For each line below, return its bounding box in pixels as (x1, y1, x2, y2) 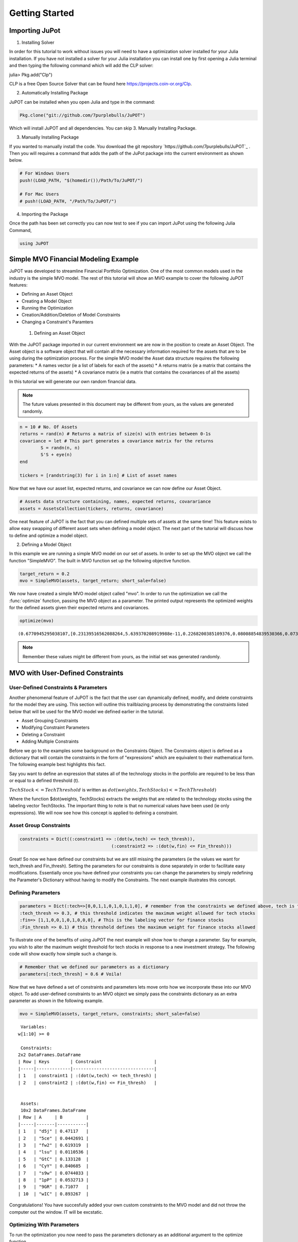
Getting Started (9, 7, 74, 18)
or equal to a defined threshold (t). (9, 777, 79, 783)
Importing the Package (21, 211, 69, 217)
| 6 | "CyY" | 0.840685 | (18, 1163, 89, 1169)
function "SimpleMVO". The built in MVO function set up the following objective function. (9, 557, 191, 563)
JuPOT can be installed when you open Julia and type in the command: (9, 99, 155, 105)
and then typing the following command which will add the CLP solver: (9, 63, 153, 69)
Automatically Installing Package (21, 90, 88, 96)
